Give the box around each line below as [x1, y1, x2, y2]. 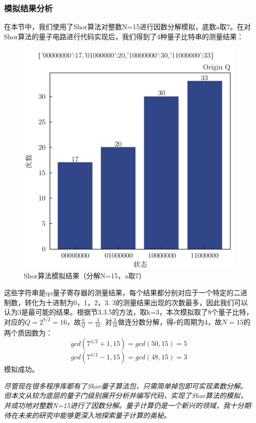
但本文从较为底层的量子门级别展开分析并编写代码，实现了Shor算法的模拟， [4, 390, 248, 401]
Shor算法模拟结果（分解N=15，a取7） [24, 270, 146, 281]
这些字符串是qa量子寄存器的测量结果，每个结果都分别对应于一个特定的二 [4, 287, 241, 298]
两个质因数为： [4, 327, 53, 338]
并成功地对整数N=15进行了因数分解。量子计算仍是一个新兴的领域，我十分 [4, 400, 244, 411]
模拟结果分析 [4, 1, 53, 14]
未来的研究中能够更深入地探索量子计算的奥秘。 [17, 410, 171, 420]
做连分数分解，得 [118, 316, 174, 327]
